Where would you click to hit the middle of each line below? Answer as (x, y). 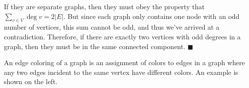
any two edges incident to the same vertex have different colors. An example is (121, 72)
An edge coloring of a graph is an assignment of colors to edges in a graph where (124, 62)
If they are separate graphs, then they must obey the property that (104, 6)
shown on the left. (31, 81)
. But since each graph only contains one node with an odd (152, 16)
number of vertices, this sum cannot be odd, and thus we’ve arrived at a (112, 27)
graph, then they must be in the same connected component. (95, 46)
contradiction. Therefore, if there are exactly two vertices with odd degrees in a (122, 36)
